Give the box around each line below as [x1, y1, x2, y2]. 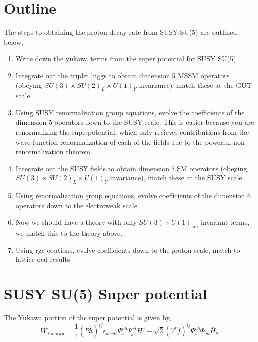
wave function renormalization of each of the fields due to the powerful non [15, 136, 245, 147]
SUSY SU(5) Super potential [4, 283, 207, 304]
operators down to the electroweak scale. [15, 200, 139, 210]
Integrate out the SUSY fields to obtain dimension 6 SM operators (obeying [15, 163, 247, 173]
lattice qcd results [15, 254, 70, 264]
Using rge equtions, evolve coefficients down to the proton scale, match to [15, 244, 240, 255]
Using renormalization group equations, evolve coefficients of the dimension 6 [15, 190, 251, 201]
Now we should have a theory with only [15, 217, 137, 227]
